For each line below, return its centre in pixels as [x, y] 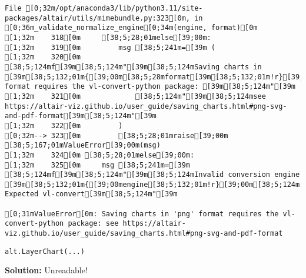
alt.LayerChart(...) [45, 251]
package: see [93, 224]
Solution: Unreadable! [46, 270]
